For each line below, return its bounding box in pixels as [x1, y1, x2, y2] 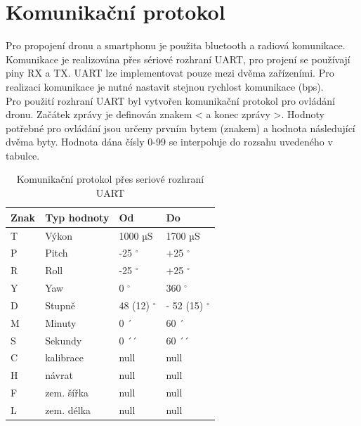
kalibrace [45, 350, 84, 365]
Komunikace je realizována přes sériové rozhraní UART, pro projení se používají [6, 51, 350, 66]
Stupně [45, 297, 75, 312]
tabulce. [6, 148, 40, 162]
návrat [45, 368, 73, 382]
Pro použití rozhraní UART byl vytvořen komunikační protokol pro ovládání [6, 93, 335, 108]
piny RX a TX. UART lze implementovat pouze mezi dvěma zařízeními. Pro [6, 65, 334, 80]
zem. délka [45, 402, 91, 417]
